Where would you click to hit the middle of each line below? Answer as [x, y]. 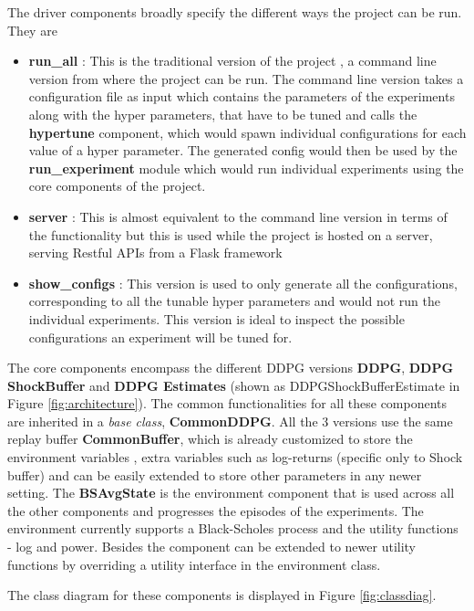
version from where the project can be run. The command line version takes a [246, 78]
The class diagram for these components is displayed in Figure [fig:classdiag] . [222, 595]
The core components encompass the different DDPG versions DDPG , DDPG [231, 368]
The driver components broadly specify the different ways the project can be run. [235, 12]
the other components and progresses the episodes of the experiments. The [216, 510]
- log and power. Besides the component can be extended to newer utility [211, 547]
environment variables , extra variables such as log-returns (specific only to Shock [235, 457]
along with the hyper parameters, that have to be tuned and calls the [223, 114]
